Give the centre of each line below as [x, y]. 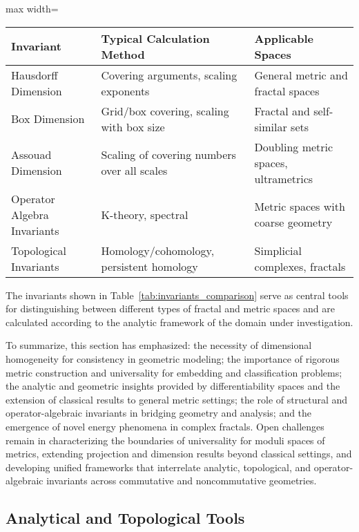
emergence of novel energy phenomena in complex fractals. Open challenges [165, 426]
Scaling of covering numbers [168, 155]
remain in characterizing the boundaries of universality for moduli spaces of [165, 440]
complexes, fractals [300, 266]
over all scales [134, 171]
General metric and [301, 75]
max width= [32, 8]
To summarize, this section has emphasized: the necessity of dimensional [159, 345]
